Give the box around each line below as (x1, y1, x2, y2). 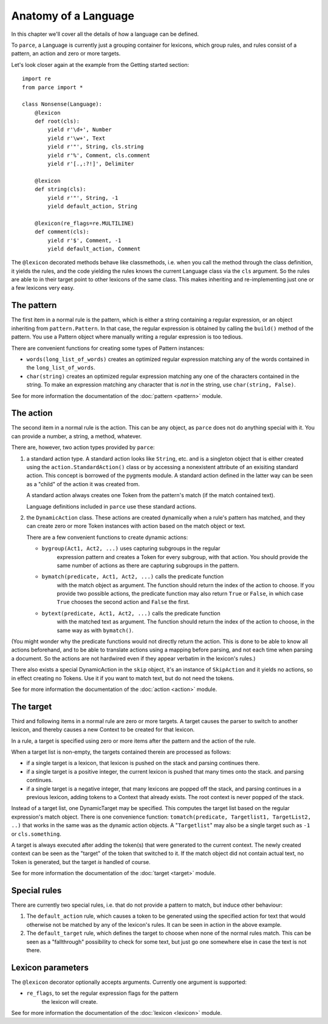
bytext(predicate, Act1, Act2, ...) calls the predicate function (41, 610, 221, 617)
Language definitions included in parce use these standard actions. (26, 503, 197, 510)
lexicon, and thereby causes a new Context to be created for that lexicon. (11, 726, 195, 734)
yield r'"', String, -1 (47, 194, 118, 201)
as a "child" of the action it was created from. (26, 480, 140, 487)
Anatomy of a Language (11, 9, 135, 22)
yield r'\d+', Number (47, 126, 112, 133)
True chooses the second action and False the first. (56, 599, 190, 606)
